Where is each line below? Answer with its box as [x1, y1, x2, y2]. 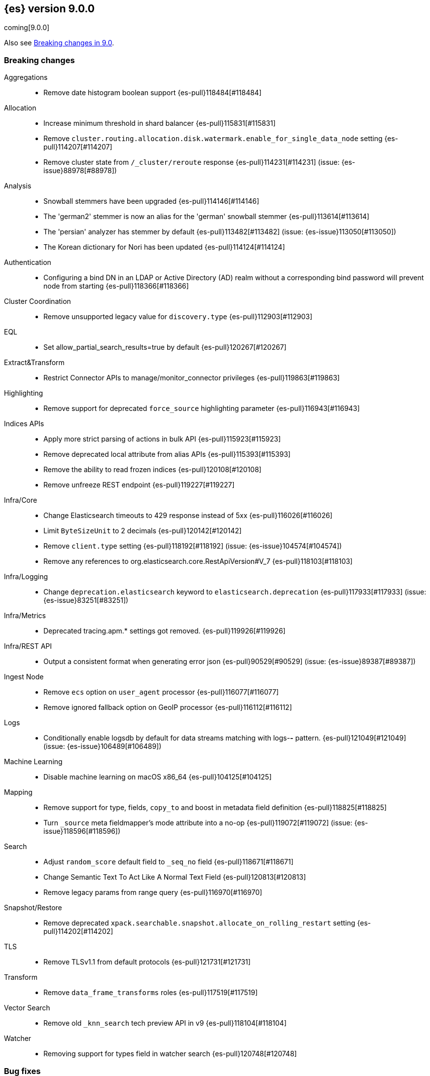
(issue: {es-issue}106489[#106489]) [43, 742, 162, 751]
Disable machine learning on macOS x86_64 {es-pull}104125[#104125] [43, 773, 272, 781]
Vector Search [4, 1003, 50, 1012]
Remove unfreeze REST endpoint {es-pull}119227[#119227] [43, 481, 235, 489]
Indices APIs [4, 419, 44, 428]
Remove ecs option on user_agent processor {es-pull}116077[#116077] [43, 688, 279, 697]
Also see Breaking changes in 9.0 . [4, 38, 114, 47]
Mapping [4, 788, 33, 797]
